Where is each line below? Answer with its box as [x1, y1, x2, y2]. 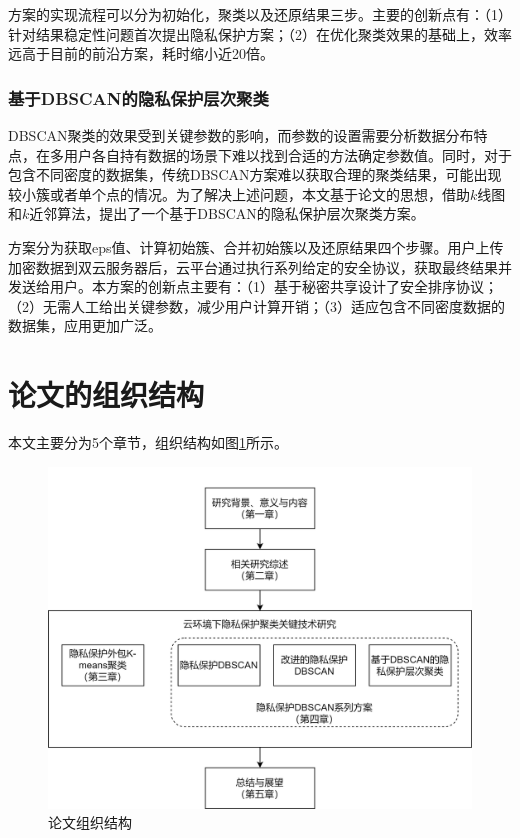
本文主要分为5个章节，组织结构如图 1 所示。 [8, 432, 288, 453]
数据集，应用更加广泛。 [8, 315, 162, 336]
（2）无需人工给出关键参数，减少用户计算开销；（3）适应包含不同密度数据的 [8, 295, 505, 316]
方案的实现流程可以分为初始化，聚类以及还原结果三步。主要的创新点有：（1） [8, 4, 512, 24]
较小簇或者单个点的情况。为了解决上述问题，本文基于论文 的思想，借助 [8, 183, 470, 204]
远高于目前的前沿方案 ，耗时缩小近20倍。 [8, 43, 274, 64]
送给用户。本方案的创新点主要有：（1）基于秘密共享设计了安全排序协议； [21, 276, 498, 297]
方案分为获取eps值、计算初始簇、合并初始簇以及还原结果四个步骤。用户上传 [8, 236, 504, 257]
